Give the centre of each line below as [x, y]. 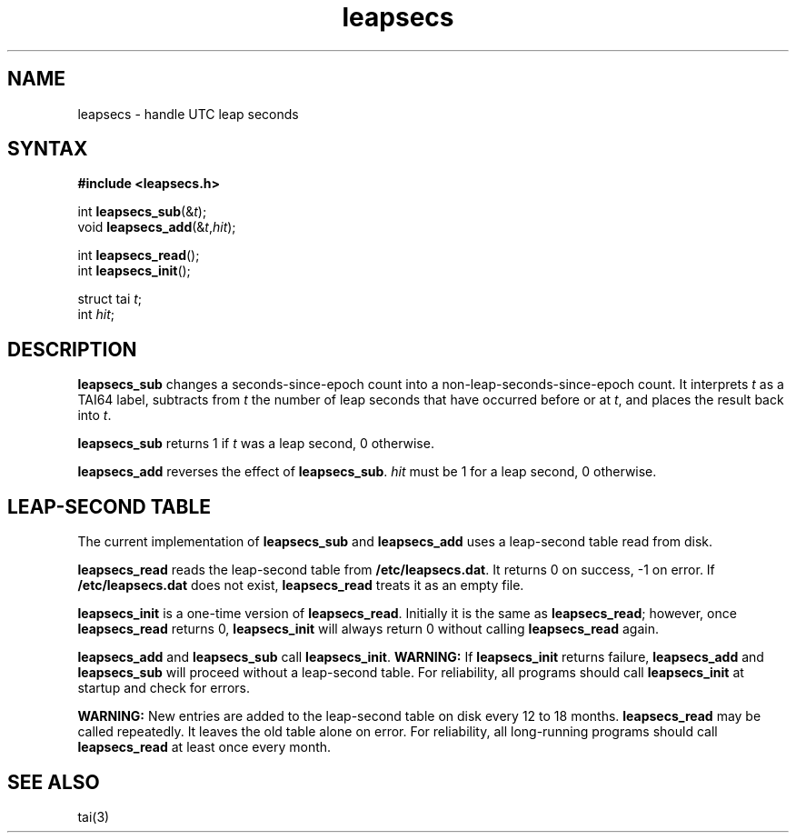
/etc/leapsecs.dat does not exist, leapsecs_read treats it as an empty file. [301, 585]
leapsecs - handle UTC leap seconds [188, 114]
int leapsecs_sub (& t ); [142, 212]
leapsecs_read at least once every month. [204, 747]
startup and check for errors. [164, 688]
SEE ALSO [54, 782]
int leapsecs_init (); [134, 271]
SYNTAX [48, 149]
